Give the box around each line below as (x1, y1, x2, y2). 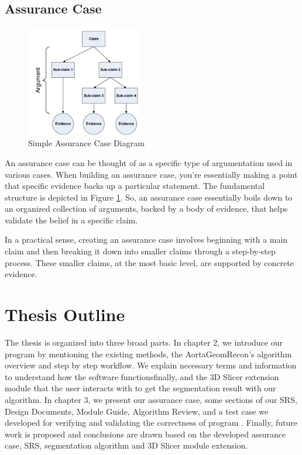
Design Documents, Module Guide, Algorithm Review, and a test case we (5, 405, 269, 417)
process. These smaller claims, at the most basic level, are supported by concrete (5, 256, 294, 268)
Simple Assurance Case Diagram (28, 137, 145, 149)
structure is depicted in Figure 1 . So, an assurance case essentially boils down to (5, 191, 293, 203)
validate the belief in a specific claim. (5, 213, 138, 226)
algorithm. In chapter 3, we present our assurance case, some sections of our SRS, (5, 393, 297, 405)
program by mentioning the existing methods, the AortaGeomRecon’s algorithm (5, 347, 292, 360)
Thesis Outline (5, 302, 125, 326)
